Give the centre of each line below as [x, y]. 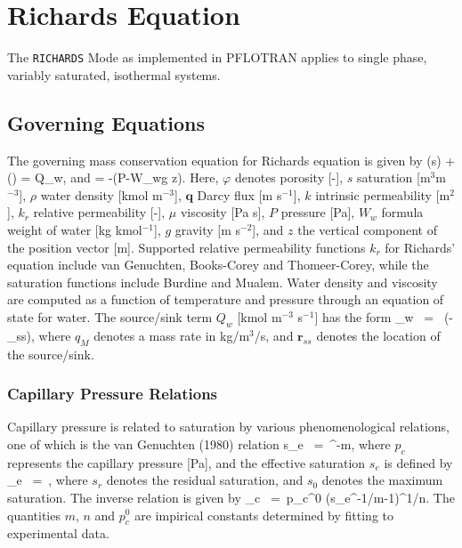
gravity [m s [208, 229]
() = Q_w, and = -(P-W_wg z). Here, [113, 177]
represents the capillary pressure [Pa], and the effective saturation [186, 462]
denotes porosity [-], [289, 177]
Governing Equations [106, 122]
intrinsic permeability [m [383, 194]
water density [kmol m [101, 194]
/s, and [274, 335]
